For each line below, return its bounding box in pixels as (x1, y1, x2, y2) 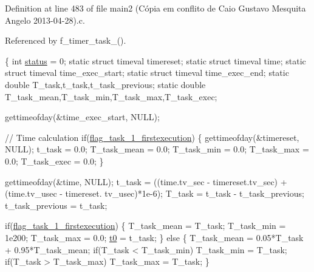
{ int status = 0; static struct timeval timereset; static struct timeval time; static (5, 54, 306, 67)
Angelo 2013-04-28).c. (5, 13, 85, 26)
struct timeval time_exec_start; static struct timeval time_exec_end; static (5, 66, 289, 79)
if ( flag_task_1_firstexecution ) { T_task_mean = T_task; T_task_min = (5, 219, 286, 232)
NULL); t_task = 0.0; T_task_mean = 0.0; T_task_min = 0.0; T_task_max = (5, 143, 309, 155)
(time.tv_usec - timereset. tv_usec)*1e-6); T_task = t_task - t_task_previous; (5, 187, 304, 200)
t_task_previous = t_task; (5, 199, 108, 211)
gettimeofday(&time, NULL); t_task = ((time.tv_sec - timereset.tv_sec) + (5, 175, 287, 188)
